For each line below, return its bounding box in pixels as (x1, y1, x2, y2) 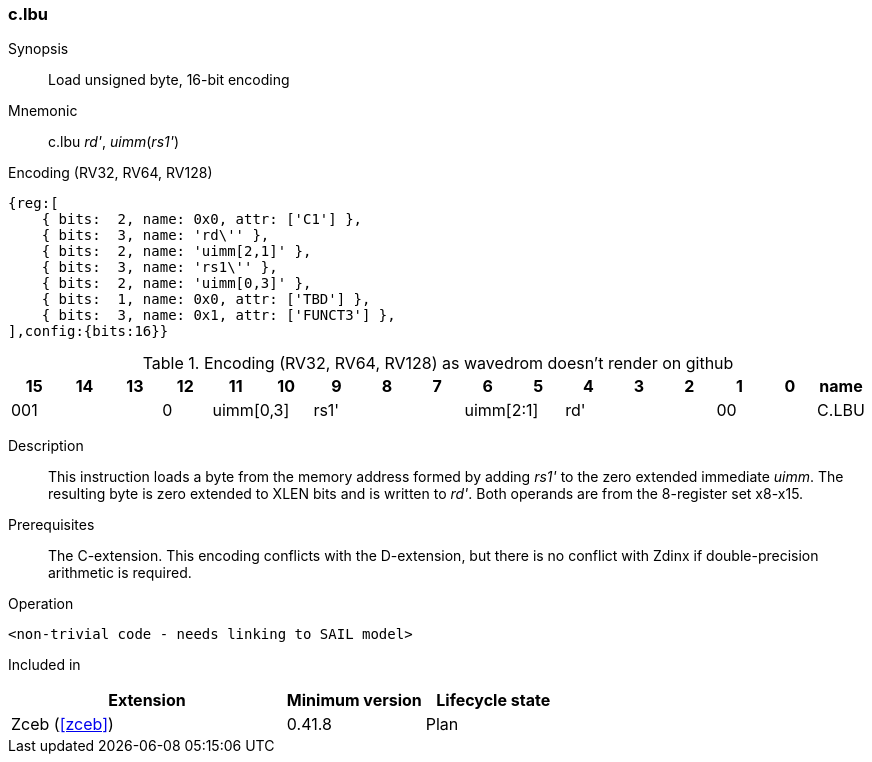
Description (8, 437, 84, 455)
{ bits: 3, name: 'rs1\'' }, (41, 259, 278, 276)
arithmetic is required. (48, 564, 192, 582)
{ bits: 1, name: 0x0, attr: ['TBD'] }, (41, 291, 371, 308)
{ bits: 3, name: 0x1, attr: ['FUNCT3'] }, (41, 307, 396, 324)
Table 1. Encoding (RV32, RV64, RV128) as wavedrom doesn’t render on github (142, 353, 734, 374)
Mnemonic (8, 102, 78, 120)
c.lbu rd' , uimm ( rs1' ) (48, 133, 180, 151)
